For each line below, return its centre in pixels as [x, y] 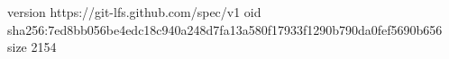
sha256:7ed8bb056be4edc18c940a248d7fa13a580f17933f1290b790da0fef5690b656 [225, 29]
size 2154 [32, 47]
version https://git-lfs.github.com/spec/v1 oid [134, 12]
